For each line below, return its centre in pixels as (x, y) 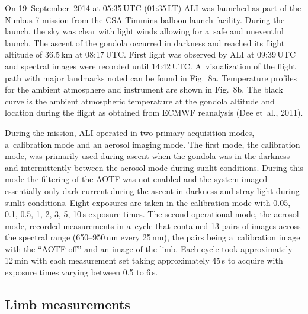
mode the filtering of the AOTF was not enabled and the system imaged (136, 179)
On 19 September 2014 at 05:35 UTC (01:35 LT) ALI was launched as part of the (153, 8)
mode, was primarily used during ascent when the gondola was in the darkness (147, 156)
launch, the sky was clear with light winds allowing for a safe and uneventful (144, 31)
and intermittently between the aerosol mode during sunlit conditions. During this (154, 167)
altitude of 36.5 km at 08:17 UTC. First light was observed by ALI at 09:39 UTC (150, 54)
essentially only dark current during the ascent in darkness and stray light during (152, 190)
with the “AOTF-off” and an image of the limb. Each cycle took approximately (149, 248)
